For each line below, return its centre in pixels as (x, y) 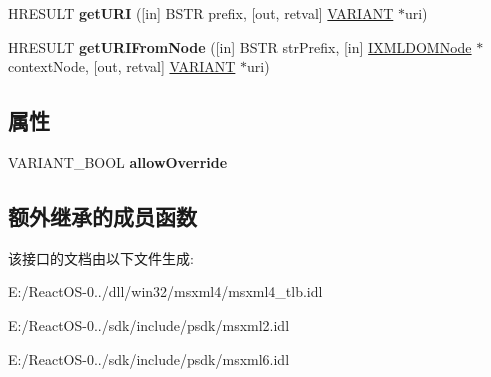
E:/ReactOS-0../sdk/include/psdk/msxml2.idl (149, 324)
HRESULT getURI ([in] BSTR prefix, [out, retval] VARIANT (201, 13)
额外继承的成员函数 (102, 215)
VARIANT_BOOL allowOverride (118, 161)
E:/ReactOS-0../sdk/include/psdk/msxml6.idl (149, 358)
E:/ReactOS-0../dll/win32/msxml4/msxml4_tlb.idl (165, 291)
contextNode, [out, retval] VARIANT (122, 66)
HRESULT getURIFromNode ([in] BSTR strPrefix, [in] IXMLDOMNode (240, 46)
